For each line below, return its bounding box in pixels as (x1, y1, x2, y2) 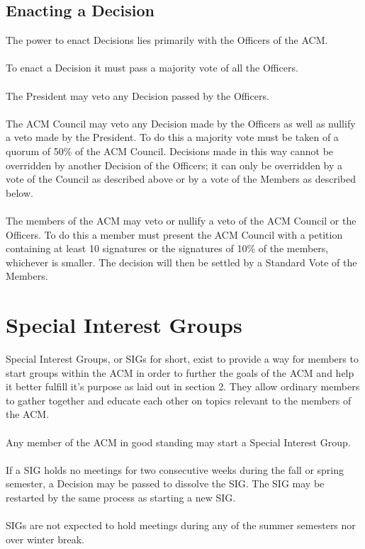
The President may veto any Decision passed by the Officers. (6, 88, 269, 103)
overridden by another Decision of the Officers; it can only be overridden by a (6, 157, 343, 172)
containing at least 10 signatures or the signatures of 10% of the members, (6, 241, 329, 256)
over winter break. (6, 531, 84, 546)
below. (6, 185, 33, 200)
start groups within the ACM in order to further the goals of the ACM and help (6, 365, 354, 380)
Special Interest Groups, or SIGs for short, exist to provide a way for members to (6, 351, 359, 366)
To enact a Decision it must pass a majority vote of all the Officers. (6, 60, 298, 75)
